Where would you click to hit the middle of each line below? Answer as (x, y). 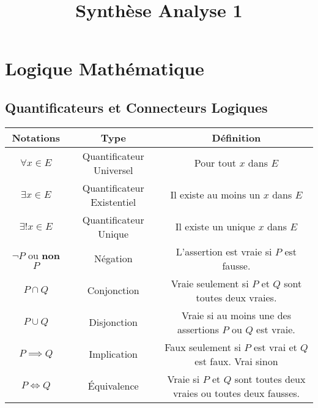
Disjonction (113, 322)
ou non (44, 255)
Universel (113, 170)
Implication (113, 354)
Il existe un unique (215, 227)
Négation (113, 259)
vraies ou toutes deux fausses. (236, 393)
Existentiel (113, 202)
